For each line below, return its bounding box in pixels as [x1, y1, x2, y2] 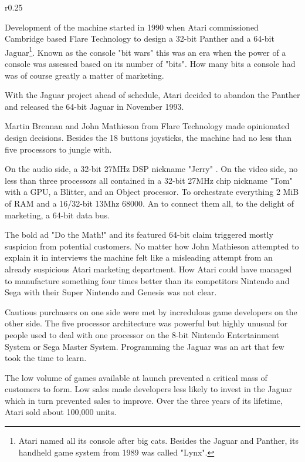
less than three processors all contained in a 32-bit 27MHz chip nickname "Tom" [5, 174, 293, 186]
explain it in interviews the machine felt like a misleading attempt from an [5, 251, 273, 264]
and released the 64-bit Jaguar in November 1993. [5, 100, 184, 112]
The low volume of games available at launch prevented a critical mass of [5, 371, 267, 383]
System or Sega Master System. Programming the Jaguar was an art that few [5, 340, 284, 352]
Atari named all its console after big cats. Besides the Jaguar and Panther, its [18, 434, 299, 447]
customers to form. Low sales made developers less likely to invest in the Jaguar [5, 383, 292, 395]
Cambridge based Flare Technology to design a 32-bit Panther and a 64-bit [5, 32, 274, 45]
